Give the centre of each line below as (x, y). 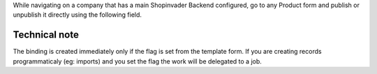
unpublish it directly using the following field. (77, 15)
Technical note (46, 35)
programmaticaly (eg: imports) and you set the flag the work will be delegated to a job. (137, 61)
